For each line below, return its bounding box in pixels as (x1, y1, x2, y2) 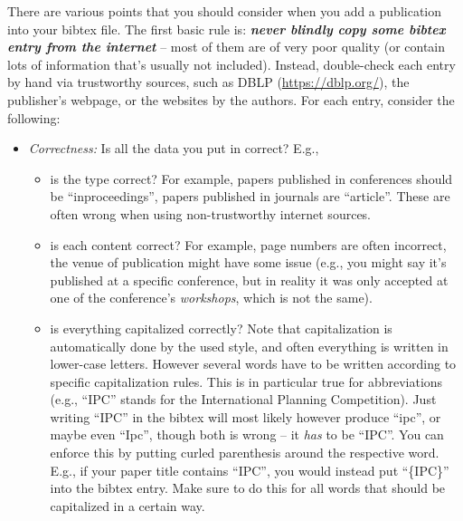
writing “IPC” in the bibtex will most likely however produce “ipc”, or (50, 407, 441, 426)
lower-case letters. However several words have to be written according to (50, 354, 457, 373)
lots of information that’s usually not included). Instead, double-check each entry (7, 54, 456, 73)
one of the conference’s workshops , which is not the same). (50, 288, 373, 307)
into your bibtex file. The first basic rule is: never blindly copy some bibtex (7, 19, 446, 38)
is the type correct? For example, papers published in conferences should (50, 169, 453, 188)
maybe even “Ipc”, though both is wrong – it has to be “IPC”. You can (50, 425, 444, 444)
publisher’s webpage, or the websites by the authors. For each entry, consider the (7, 90, 455, 109)
